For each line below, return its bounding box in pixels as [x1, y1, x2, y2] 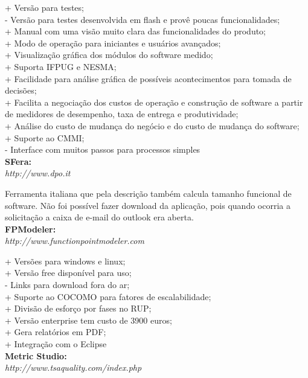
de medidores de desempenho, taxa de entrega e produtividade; [5, 107, 239, 120]
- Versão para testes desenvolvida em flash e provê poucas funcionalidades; [5, 13, 280, 25]
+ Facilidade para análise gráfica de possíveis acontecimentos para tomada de [5, 72, 292, 85]
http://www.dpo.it [5, 167, 71, 179]
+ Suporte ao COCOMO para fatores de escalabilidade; [5, 290, 211, 303]
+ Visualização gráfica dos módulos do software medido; [5, 48, 213, 61]
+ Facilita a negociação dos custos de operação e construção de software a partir [5, 95, 303, 108]
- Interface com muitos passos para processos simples [5, 143, 201, 156]
